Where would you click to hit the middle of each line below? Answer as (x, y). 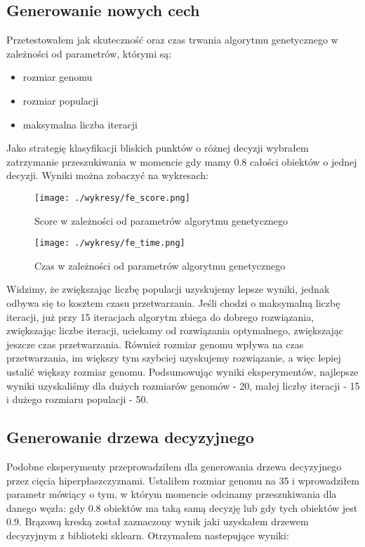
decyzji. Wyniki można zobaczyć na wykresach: (107, 175)
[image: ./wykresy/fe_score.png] (112, 198)
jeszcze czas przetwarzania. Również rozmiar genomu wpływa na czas (155, 344)
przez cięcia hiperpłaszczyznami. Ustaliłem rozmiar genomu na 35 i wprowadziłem (183, 480)
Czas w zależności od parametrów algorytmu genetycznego (160, 265)
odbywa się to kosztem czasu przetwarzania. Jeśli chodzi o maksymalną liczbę (173, 303)
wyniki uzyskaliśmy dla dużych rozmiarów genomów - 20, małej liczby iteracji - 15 (183, 385)
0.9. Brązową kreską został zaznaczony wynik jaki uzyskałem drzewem (158, 521)
